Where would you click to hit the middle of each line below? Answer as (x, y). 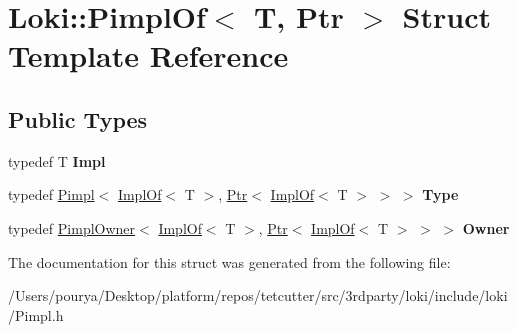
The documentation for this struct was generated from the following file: (229, 261)
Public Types (78, 118)
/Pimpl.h (36, 314)
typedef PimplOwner (72, 227)
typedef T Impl (57, 160)
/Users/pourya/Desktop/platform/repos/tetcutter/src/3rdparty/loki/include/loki (258, 295)
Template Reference (148, 55)
